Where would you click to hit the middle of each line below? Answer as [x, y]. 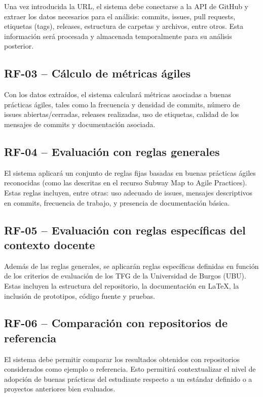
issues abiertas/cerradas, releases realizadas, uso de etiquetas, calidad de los [122, 114]
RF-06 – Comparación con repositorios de [116, 323]
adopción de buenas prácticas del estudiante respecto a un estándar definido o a [128, 379]
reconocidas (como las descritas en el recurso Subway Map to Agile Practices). [126, 183]
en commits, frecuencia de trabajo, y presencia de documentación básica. [117, 202]
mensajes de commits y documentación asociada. [80, 124]
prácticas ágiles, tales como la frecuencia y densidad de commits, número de [122, 104]
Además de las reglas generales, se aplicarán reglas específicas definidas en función [131, 266]
